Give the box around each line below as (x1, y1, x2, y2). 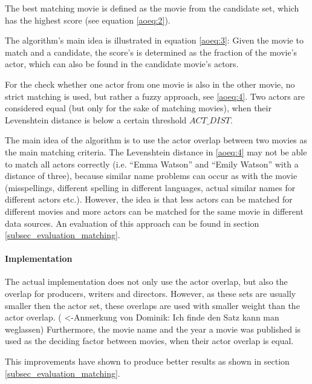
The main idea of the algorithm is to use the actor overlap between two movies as (5, 134, 308, 146)
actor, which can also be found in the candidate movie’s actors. (5, 57, 239, 70)
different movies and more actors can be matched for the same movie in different (5, 204, 304, 217)
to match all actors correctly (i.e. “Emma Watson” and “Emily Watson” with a (5, 157, 299, 170)
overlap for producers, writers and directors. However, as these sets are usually (5, 287, 296, 300)
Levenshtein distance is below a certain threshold (5, 113, 187, 126)
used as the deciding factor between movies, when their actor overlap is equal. (5, 334, 294, 347)
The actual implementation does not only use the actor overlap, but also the (5, 275, 288, 288)
